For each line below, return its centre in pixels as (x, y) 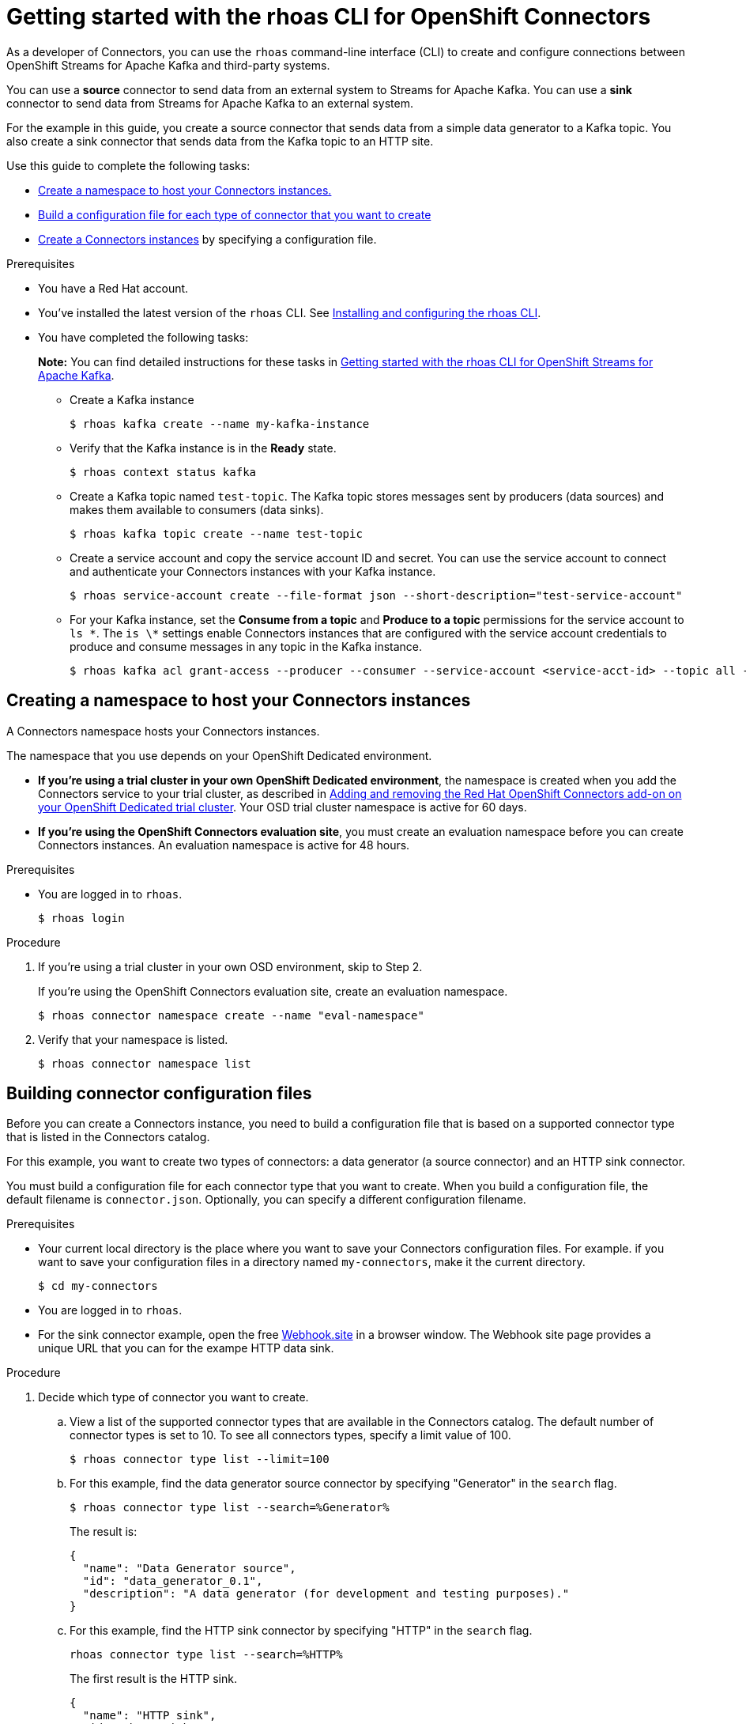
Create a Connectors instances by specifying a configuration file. (207, 239)
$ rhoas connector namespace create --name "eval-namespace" (231, 1015)
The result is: (104, 1532)
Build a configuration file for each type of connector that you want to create (235, 214)
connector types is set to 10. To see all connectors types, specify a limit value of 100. (290, 1435)
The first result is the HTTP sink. (153, 1679)
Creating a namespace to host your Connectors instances (239, 701)
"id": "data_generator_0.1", (173, 1581)
